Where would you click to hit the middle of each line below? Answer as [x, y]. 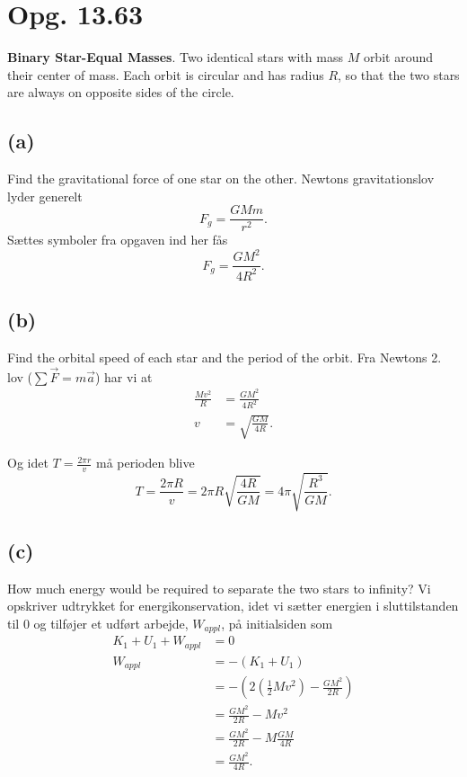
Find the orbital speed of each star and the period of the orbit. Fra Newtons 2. [225, 357]
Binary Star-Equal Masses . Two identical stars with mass [175, 57]
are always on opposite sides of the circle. [121, 92]
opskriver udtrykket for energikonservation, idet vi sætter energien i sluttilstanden [233, 606]
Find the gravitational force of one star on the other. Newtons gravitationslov [221, 179]
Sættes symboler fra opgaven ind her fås [118, 240]
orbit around [398, 57]
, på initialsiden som [277, 623]
